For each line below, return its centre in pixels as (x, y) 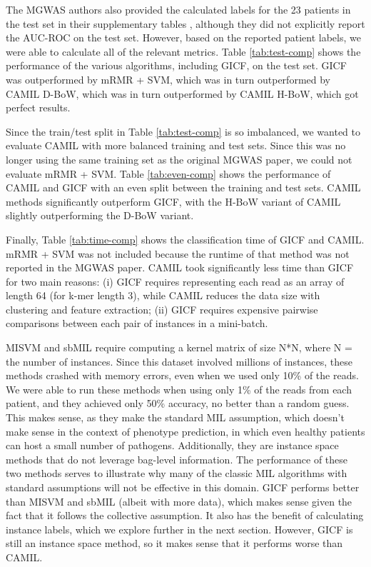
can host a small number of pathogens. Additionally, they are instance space (172, 445)
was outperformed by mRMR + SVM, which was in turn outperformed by (168, 79)
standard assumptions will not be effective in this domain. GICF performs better (183, 487)
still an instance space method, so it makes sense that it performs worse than (174, 543)
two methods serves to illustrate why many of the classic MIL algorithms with (177, 473)
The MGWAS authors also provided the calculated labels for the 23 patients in (178, 9)
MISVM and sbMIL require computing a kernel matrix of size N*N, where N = (179, 347)
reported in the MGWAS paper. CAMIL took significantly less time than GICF (180, 267)
